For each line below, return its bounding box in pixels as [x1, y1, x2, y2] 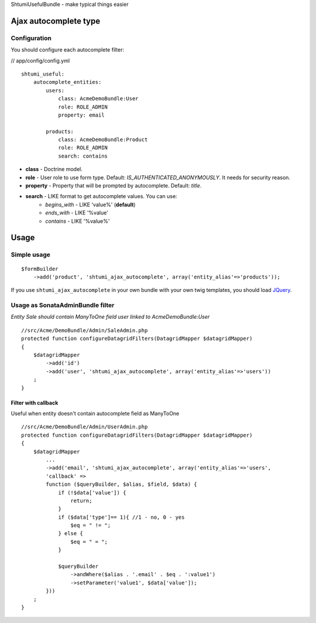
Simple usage [11, 251, 51, 259]
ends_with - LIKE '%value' [45, 209, 108, 216]
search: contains [58, 152, 108, 159]
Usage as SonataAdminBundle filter [11, 301, 115, 309]
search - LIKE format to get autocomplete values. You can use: [25, 193, 178, 200]
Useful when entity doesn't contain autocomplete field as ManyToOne [11, 410, 180, 417]
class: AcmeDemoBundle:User [58, 96, 139, 102]
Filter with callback [11, 399, 59, 406]
